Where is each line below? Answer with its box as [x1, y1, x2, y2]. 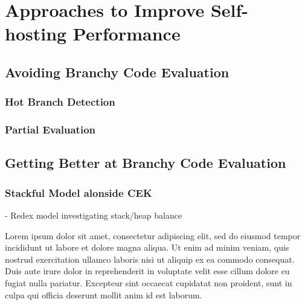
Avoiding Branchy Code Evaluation [5, 62, 230, 81]
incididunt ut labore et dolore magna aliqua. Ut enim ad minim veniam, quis [5, 241, 289, 254]
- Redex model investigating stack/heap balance [5, 209, 182, 222]
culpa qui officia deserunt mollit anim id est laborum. [5, 288, 202, 301]
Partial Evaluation [5, 122, 95, 137]
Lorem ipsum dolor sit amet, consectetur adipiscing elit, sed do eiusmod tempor [5, 229, 301, 242]
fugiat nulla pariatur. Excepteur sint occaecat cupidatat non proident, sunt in [5, 277, 292, 289]
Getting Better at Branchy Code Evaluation [5, 153, 286, 172]
